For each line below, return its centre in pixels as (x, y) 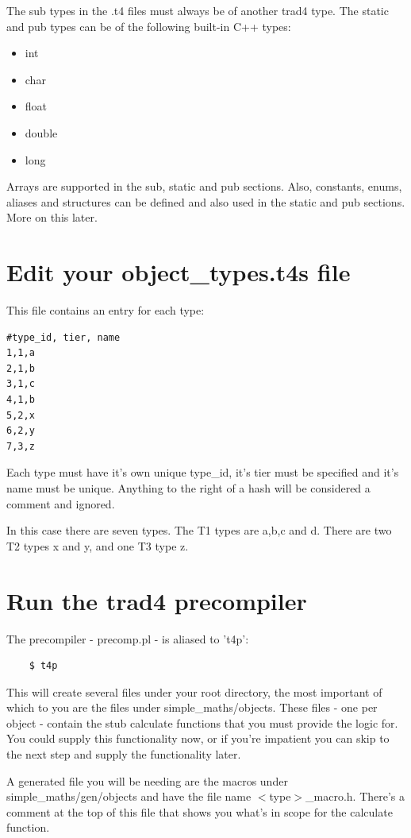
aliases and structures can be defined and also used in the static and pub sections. (206, 201)
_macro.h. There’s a (355, 796)
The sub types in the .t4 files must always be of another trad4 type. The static (198, 10)
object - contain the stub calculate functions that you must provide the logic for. (202, 722)
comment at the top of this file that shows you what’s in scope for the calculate (200, 811)
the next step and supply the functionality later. (124, 754)
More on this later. (52, 217)
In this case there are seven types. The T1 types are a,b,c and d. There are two (199, 530)
